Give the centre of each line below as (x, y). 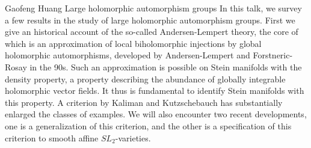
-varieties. (133, 137)
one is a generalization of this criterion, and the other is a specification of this (148, 125)
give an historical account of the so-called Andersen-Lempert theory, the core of (152, 32)
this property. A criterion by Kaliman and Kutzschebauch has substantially (144, 102)
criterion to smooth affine (52, 137)
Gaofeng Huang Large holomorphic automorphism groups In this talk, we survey (153, 8)
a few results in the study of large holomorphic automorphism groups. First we (150, 20)
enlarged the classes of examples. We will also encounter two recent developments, (156, 114)
